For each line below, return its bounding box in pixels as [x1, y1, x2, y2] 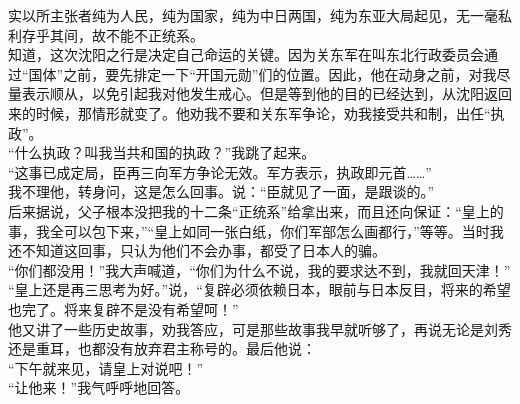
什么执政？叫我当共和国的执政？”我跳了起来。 [14, 142, 316, 163]
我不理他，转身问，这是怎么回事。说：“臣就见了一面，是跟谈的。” [8, 181, 435, 202]
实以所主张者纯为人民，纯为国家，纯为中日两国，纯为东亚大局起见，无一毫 [8, 5, 498, 25]
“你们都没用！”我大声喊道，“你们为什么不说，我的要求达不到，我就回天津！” [8, 259, 511, 280]
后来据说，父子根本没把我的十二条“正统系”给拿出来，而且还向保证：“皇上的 [8, 200, 504, 221]
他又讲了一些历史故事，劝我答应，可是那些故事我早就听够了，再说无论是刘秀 [8, 318, 512, 339]
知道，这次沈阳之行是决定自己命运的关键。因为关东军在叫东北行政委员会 [8, 44, 484, 65]
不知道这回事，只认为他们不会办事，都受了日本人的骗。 [21, 240, 386, 261]
